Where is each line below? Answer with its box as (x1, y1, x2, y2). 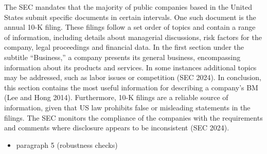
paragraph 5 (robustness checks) (16, 139, 118, 150)
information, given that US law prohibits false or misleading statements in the (4, 102, 251, 112)
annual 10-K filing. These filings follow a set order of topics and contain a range (4, 22, 256, 32)
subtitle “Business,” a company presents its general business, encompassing (4, 51, 241, 62)
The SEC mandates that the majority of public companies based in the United (4, 2, 252, 12)
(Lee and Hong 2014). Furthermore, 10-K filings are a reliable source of (4, 92, 228, 103)
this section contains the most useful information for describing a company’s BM (4, 82, 258, 92)
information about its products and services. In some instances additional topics (4, 62, 257, 72)
